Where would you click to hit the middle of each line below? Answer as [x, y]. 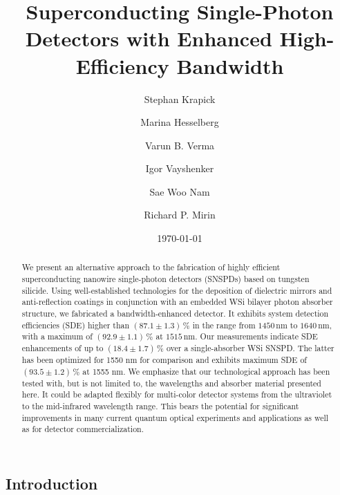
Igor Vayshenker [180, 168]
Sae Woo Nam [180, 191]
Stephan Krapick [180, 99]
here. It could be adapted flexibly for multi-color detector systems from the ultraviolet [177, 394]
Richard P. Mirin [180, 215]
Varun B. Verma [180, 145]
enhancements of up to [63, 348]
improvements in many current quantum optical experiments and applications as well [175, 417]
